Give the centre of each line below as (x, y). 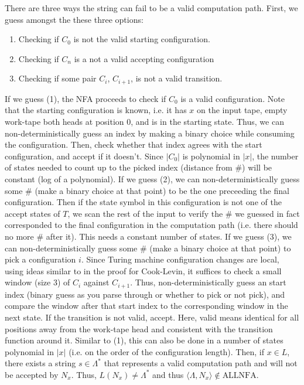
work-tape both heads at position (64, 122)
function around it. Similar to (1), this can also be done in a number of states (144, 340)
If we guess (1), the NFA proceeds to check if (86, 98)
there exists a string (40, 363)
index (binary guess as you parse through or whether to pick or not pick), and (145, 294)
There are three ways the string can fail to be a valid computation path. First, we (151, 8)
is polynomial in (211, 156)
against (96, 282)
